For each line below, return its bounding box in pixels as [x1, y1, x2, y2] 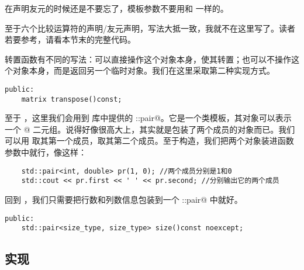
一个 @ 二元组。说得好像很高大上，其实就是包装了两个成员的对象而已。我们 [5, 123, 295, 135]
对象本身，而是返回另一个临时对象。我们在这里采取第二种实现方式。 [12, 64, 275, 77]
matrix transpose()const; [21, 95, 122, 103]
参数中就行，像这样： [5, 146, 87, 158]
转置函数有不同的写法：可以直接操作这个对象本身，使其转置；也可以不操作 [5, 53, 291, 65]
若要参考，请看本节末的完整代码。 [5, 33, 136, 46]
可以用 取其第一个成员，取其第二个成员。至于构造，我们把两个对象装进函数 [5, 134, 294, 147]
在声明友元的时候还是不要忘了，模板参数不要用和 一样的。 [5, 2, 229, 14]
